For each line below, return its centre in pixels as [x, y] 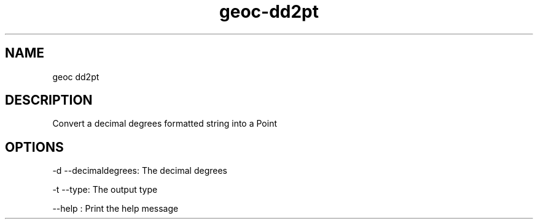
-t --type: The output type [105, 190]
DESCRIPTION [49, 100]
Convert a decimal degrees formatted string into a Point [165, 124]
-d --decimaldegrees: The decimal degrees [140, 171]
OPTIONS [34, 147]
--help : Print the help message [115, 209]
